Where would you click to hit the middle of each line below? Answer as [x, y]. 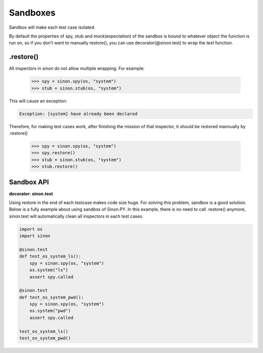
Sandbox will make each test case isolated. [52, 27]
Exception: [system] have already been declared [78, 114]
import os [31, 229]
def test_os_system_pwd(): [51, 297]
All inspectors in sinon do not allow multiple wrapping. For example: [77, 69]
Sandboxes [32, 13]
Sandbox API [29, 182]
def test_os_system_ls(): [50, 256]
